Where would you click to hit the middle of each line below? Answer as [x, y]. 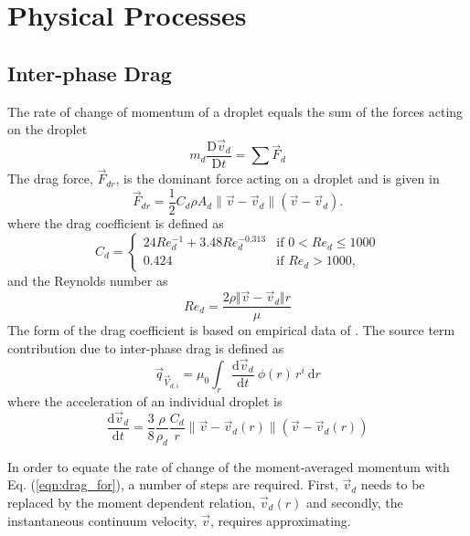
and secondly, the [354, 502]
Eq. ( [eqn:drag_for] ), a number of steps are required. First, [173, 484]
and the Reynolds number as [88, 280]
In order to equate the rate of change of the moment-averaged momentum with [229, 466]
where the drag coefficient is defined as [116, 222]
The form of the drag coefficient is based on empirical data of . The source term [231, 330]
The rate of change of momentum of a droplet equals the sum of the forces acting [235, 111]
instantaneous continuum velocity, [102, 520]
